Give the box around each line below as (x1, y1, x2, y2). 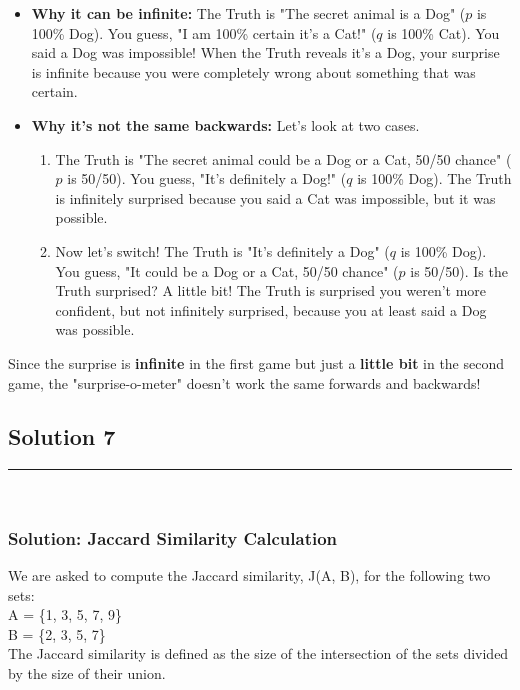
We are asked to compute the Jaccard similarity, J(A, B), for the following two (8, 565, 491, 586)
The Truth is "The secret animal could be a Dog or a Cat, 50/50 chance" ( (55, 148, 512, 169)
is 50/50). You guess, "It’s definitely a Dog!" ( (67, 168, 347, 189)
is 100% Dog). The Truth (357, 168, 512, 189)
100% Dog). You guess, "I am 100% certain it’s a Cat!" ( (31, 22, 377, 43)
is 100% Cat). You (387, 22, 500, 43)
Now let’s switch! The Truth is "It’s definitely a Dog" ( (55, 240, 390, 261)
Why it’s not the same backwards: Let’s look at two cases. (31, 114, 420, 135)
